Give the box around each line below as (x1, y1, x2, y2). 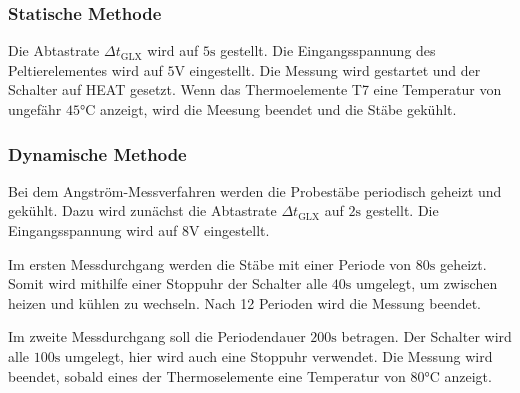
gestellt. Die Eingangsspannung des (220, 40, 436, 61)
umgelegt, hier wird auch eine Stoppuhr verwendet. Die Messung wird (64, 345, 493, 366)
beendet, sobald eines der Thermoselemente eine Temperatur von (8, 365, 406, 386)
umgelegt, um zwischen (355, 273, 498, 294)
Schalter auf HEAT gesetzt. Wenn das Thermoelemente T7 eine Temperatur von (8, 79, 502, 100)
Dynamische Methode (8, 141, 187, 166)
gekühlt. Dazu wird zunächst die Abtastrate (8, 200, 277, 221)
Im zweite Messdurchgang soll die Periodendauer (8, 326, 306, 347)
